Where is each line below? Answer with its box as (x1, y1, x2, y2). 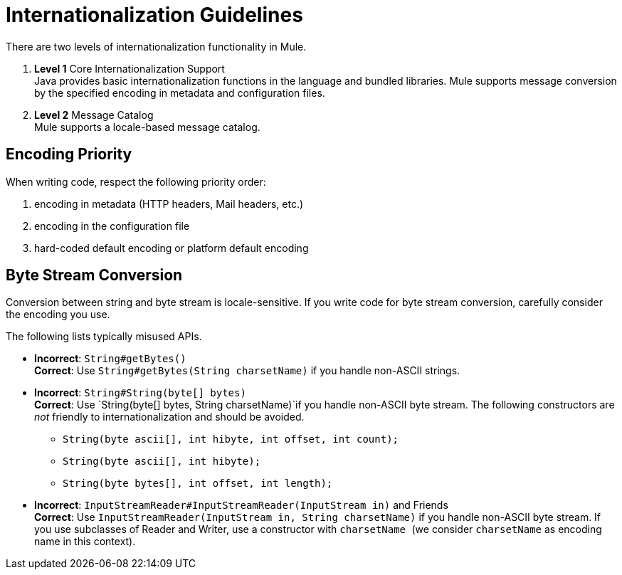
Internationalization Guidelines (6, 3, 303, 27)
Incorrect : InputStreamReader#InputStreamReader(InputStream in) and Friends (34, 499, 448, 512)
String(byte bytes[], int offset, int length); (63, 478, 333, 490)
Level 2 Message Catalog (34, 108, 154, 121)
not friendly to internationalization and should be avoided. (34, 411, 305, 423)
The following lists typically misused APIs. (6, 330, 202, 343)
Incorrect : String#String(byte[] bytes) (34, 386, 246, 399)
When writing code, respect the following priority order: (6, 175, 266, 188)
